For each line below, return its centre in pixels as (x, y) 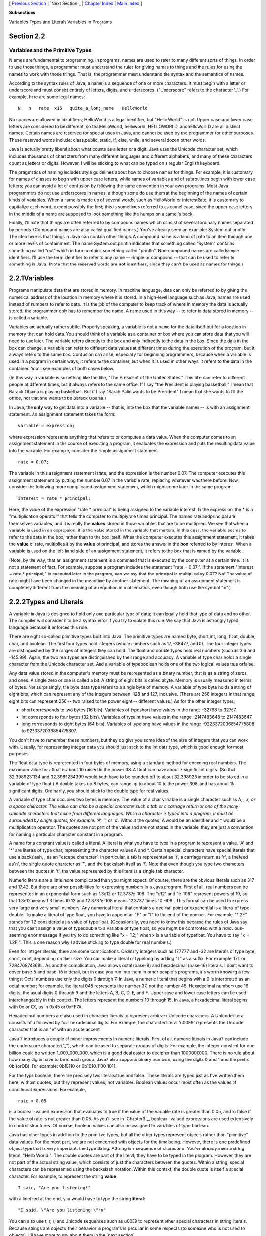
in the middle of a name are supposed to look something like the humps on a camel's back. (101, 214)
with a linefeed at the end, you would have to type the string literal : (77, 1198)
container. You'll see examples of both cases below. (62, 368)
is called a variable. (29, 318)
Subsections (22, 13)
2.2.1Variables (31, 279)
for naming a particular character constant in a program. (66, 834)
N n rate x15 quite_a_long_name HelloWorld (83, 108)
